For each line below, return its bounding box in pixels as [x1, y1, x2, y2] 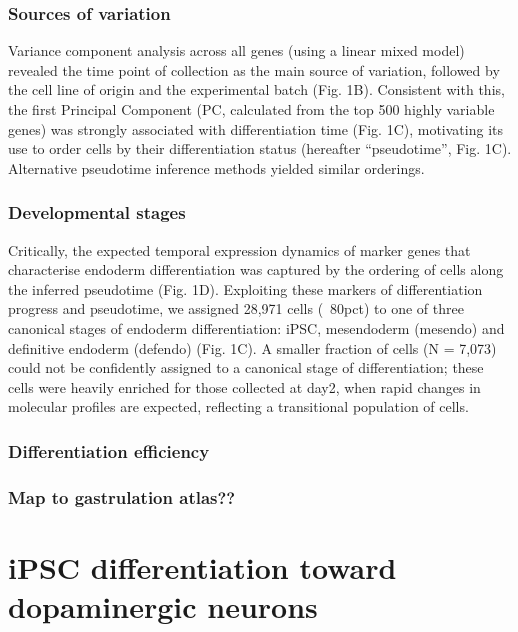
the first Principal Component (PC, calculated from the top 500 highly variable [8, 99, 495, 119]
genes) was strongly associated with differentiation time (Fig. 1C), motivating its [8, 118, 503, 139]
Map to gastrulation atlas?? [8, 484, 236, 509]
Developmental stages [8, 200, 186, 225]
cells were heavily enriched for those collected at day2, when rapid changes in [8, 376, 481, 397]
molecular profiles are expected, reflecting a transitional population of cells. [8, 396, 469, 417]
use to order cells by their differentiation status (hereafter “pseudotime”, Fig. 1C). [8, 138, 512, 159]
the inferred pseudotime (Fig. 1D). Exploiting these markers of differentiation [8, 278, 483, 299]
